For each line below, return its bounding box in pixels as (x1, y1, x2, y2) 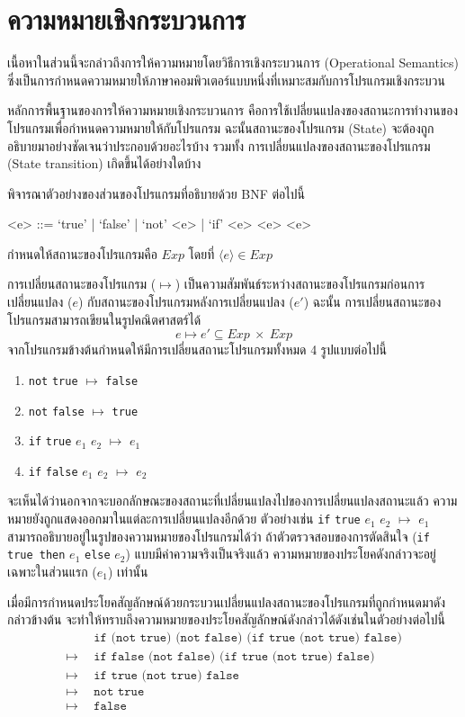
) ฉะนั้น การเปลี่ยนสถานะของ (303, 292, 442, 311)
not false (28, 405, 85, 418)
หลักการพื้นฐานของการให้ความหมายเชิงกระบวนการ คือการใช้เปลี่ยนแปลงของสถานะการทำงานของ (7, 101, 459, 120)
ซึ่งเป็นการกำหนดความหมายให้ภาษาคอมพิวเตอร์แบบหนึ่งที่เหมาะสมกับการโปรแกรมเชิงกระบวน (7, 70, 445, 89)
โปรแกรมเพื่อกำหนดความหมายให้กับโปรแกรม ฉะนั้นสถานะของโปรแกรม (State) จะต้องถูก (7, 118, 434, 137)
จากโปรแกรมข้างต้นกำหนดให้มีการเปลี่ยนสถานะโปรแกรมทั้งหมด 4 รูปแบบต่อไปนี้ (7, 340, 388, 359)
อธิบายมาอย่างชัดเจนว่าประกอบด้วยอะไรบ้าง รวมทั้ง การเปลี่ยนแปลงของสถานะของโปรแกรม (7, 136, 431, 155)
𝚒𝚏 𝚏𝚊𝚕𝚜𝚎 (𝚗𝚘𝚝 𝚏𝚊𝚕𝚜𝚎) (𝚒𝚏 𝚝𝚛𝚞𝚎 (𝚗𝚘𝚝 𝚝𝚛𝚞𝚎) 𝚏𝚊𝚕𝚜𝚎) (94, 650, 375, 663)
